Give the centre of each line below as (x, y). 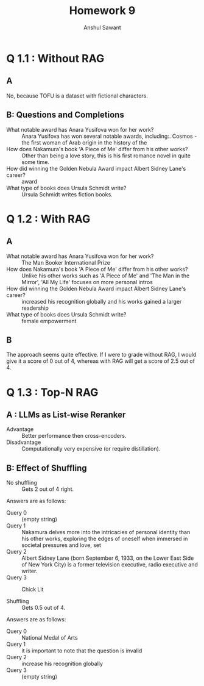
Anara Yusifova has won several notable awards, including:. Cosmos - (109, 136)
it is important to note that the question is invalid (82, 651)
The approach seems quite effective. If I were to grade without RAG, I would (101, 355)
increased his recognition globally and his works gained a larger (102, 301)
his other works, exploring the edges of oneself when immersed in (105, 539)
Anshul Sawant (102, 27)
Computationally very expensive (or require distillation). (91, 449)
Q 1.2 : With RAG (48, 219)
